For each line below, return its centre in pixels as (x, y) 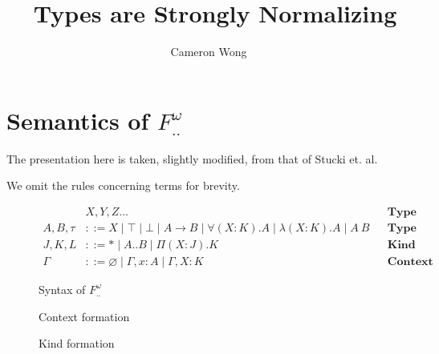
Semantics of (78, 120)
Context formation (84, 316)
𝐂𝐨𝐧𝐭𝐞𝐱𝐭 (410, 261)
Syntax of (62, 289)
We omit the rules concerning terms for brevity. (123, 185)
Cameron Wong (209, 52)
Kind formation (77, 343)
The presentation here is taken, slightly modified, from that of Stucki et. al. (192, 158)
